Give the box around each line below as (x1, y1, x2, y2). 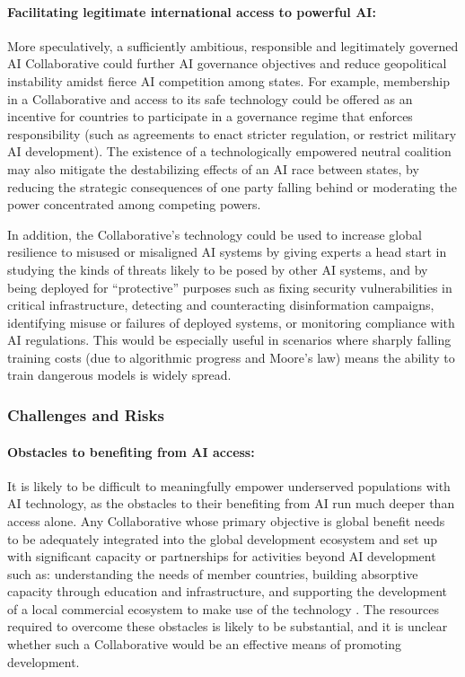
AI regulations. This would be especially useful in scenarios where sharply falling (7, 330, 452, 349)
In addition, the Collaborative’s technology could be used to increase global (7, 224, 422, 243)
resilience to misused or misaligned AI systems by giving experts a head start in (7, 242, 447, 261)
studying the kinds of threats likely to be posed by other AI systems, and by (7, 259, 428, 278)
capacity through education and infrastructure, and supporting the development (7, 582, 448, 601)
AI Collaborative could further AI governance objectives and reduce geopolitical (7, 54, 447, 73)
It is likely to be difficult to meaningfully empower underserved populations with (7, 476, 451, 495)
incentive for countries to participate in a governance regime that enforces (7, 107, 413, 126)
